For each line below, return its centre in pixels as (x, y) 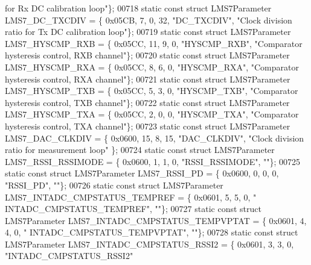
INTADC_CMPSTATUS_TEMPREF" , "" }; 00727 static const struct (133, 209)
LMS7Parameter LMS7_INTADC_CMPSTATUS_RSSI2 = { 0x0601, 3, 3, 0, (149, 244)
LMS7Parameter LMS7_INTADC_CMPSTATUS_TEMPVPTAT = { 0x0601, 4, (156, 220)
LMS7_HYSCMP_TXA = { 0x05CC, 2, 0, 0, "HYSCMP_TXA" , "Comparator (152, 114)
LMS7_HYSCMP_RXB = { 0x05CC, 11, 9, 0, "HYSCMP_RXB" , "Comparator (154, 43)
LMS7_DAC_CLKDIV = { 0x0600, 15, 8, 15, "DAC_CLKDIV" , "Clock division (155, 138)
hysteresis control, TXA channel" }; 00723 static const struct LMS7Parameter (148, 126)
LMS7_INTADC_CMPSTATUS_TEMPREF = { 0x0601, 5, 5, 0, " (131, 197)
